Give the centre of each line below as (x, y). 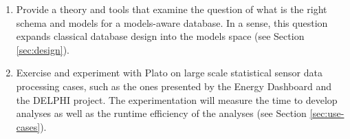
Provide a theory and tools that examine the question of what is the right (172, 9)
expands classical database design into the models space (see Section (160, 36)
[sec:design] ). (43, 49)
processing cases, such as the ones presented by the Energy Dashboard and (174, 86)
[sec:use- (327, 113)
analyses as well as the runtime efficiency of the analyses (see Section (161, 113)
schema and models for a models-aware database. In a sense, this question (172, 22)
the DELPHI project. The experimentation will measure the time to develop (177, 99)
